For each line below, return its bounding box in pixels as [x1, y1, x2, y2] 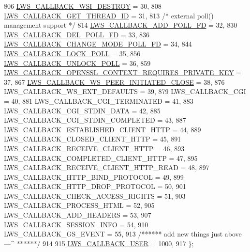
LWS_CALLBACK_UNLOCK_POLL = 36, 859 [4, 58, 151, 68]
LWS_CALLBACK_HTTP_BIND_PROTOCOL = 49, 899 [4, 172, 184, 182]
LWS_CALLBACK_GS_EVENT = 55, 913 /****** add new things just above [4, 229, 242, 239]
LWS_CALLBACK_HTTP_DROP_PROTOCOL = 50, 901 [4, 181, 186, 191]
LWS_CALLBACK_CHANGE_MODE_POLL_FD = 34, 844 [4, 39, 192, 49]
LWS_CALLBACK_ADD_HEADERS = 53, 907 [4, 210, 151, 220]
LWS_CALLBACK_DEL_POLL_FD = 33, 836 [4, 29, 150, 39]
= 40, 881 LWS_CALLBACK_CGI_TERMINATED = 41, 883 [4, 95, 193, 106]
